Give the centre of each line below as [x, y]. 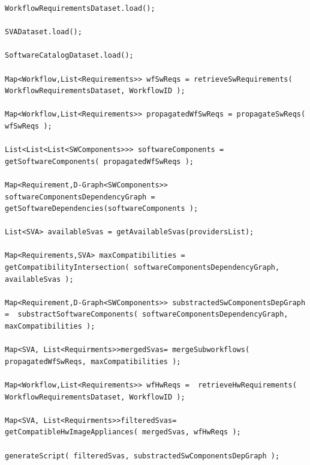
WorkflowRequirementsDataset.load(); [80, 8]
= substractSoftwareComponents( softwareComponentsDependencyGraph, [147, 315]
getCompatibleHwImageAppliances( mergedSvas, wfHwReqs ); [123, 432]
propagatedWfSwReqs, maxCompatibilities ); [93, 361]
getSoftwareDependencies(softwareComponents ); [102, 209]
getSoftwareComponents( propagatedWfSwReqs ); [99, 161]
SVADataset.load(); [43, 32]
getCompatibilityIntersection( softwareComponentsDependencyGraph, [142, 268]
